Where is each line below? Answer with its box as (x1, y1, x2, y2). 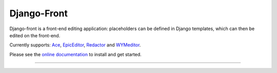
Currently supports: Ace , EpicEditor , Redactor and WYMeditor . (9, 42, 141, 48)
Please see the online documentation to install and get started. (9, 51, 142, 57)
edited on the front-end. (9, 32, 61, 38)
